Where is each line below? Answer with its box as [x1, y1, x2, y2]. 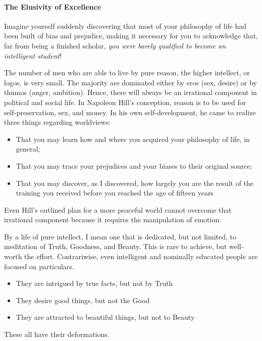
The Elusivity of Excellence [4, 1, 101, 12]
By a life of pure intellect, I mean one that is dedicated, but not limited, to [4, 231, 236, 241]
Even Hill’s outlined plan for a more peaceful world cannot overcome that [4, 204, 232, 215]
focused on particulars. [4, 261, 74, 271]
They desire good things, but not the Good [16, 295, 150, 305]
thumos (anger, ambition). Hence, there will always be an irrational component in [4, 87, 257, 98]
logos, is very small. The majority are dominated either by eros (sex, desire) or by [4, 77, 257, 87]
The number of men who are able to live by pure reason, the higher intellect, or [4, 67, 250, 78]
